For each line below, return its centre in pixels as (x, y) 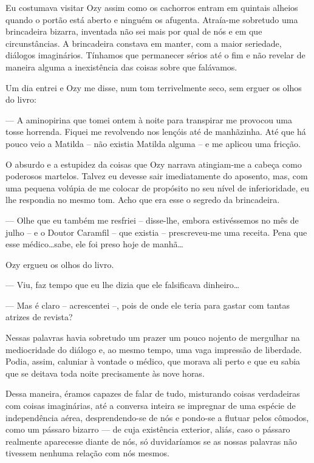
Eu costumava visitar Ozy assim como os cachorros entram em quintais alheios (152, 7)
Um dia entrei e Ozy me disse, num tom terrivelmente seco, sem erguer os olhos (154, 87)
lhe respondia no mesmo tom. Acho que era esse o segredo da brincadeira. (143, 200)
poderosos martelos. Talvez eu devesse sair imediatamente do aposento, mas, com (157, 176)
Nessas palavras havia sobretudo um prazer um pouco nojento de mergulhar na (153, 338)
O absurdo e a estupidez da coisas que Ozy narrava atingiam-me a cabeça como (154, 164)
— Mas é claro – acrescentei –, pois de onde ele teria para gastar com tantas (148, 305)
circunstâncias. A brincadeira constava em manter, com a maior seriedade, (144, 43)
